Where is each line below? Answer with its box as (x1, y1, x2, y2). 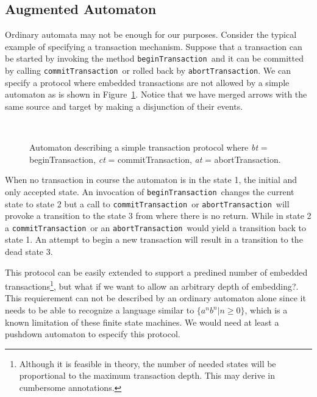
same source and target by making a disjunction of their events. (5, 99, 243, 112)
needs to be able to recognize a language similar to (5, 304, 194, 317)
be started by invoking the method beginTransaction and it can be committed (5, 52, 304, 65)
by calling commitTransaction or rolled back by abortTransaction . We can (5, 64, 291, 77)
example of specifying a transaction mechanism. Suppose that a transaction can (5, 40, 302, 52)
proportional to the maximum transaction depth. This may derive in (19, 369, 275, 382)
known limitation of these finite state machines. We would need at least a (5, 315, 279, 328)
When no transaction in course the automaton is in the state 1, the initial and (5, 173, 297, 186)
